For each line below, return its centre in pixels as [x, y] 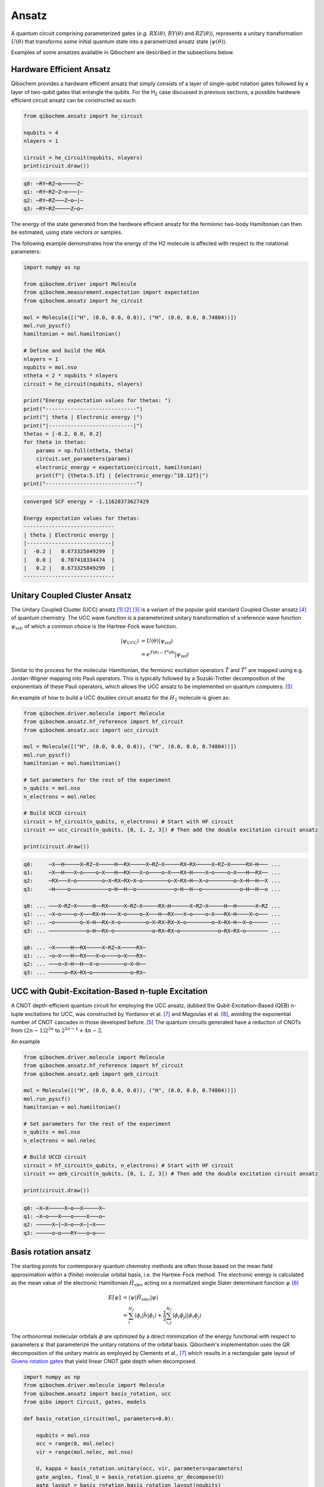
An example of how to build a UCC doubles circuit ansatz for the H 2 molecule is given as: [120, 698]
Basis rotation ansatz [51, 1252]
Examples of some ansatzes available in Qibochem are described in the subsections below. [122, 52]
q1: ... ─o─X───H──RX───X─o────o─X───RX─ [85, 956]
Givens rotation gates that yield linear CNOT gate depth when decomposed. [104, 1361]
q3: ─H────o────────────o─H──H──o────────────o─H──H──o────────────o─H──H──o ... [152, 889]
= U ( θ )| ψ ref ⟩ [157, 641]
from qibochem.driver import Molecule [80, 284]
